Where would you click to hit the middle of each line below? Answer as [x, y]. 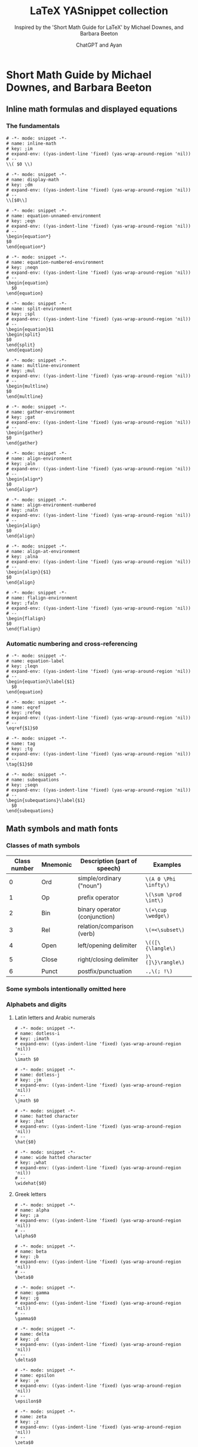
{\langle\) [160, 948]
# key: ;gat [21, 417]
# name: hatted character [46, 1116]
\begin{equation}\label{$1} [41, 682]
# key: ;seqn [22, 785]
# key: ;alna [22, 556]
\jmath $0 [27, 1101]
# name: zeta [31, 1417]
